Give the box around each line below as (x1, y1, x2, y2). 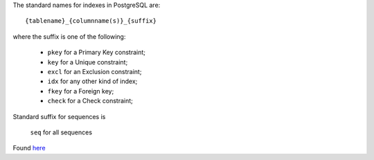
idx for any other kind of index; (47, 77, 138, 86)
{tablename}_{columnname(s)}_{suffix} (25, 17, 157, 25)
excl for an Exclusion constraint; (47, 67, 142, 75)
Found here (12, 144, 46, 152)
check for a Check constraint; (47, 97, 133, 105)
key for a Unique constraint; (47, 57, 128, 66)
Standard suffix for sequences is (12, 112, 106, 121)
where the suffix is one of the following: (12, 32, 126, 41)
